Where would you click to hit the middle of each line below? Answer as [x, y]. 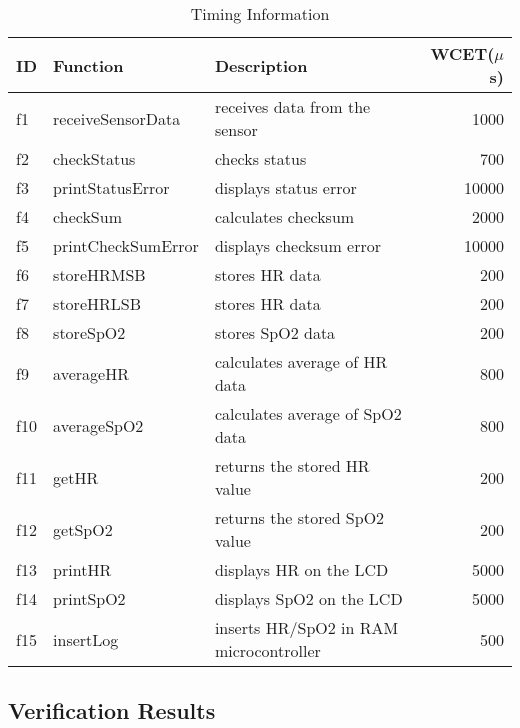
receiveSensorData [117, 118]
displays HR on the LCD [301, 569]
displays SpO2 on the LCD [308, 598]
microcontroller [267, 650]
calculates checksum [284, 216]
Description [261, 65]
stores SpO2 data [275, 332]
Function [88, 65]
